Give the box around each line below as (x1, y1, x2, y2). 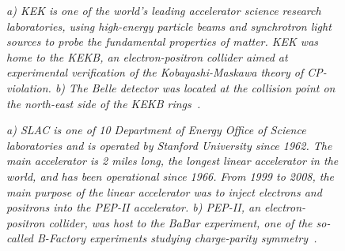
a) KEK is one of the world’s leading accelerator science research (6, 2, 321, 18)
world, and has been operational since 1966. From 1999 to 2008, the (6, 167, 334, 184)
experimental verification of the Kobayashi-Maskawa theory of (6, 64, 304, 81)
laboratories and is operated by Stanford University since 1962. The (6, 137, 332, 153)
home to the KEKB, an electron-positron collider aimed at (6, 48, 288, 65)
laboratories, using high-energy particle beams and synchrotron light (6, 17, 332, 34)
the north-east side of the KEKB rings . (6, 95, 201, 111)
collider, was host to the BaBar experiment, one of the (48, 214, 313, 230)
